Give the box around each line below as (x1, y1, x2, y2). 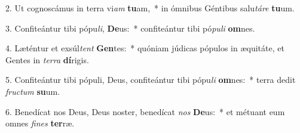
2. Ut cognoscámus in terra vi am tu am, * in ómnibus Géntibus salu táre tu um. (5, 2, 295, 14)
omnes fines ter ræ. (5, 117, 75, 129)
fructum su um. (5, 85, 60, 97)
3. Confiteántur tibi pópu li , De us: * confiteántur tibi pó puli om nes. (5, 21, 255, 34)
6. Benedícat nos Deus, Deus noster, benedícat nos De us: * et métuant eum (5, 105, 285, 117)
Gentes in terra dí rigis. (5, 53, 89, 66)
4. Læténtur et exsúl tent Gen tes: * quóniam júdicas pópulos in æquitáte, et (5, 42, 284, 54)
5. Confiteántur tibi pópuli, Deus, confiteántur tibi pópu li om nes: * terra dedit (5, 73, 296, 86)
